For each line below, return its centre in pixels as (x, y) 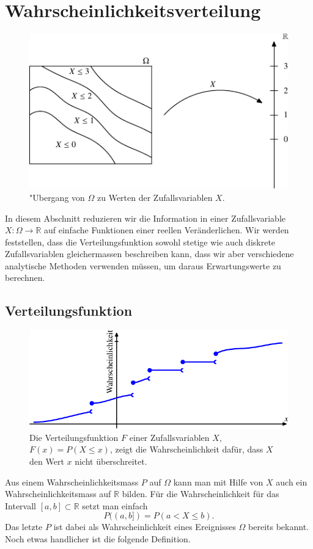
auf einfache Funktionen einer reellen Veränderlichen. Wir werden (166, 230)
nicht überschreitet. (111, 461)
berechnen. (25, 278)
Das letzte (24, 527)
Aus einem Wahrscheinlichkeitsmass (72, 482)
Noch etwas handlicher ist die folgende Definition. (98, 539)
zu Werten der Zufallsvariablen (155, 197)
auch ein (292, 482)
